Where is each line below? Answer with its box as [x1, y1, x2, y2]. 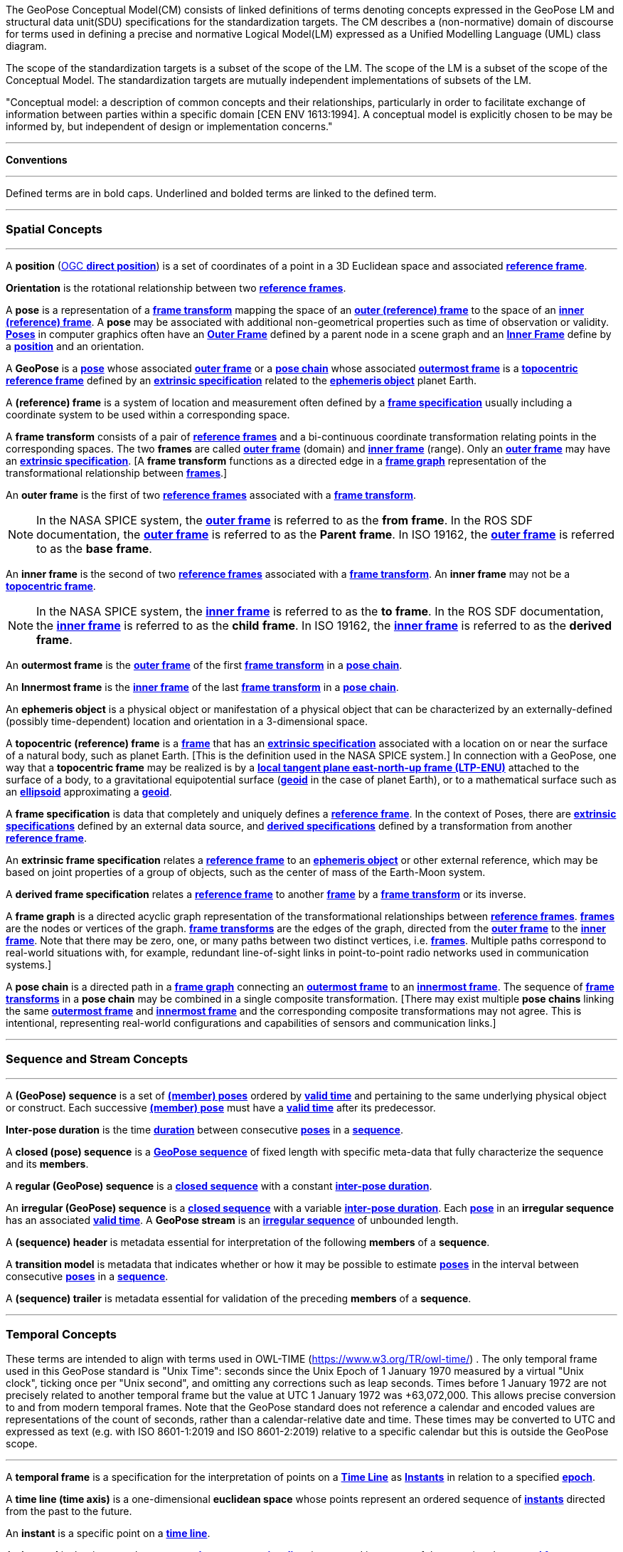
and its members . [6, 1157, 89, 1170]
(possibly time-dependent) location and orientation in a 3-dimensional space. [6, 714, 368, 727]
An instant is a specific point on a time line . [6, 1527, 211, 1540]
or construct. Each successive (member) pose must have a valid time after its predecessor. [6, 1101, 436, 1114]
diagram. [6, 40, 47, 52]
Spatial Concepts [6, 222, 102, 237]
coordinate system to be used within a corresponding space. [6, 408, 290, 421]
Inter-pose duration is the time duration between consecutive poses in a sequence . [6, 1123, 403, 1136]
